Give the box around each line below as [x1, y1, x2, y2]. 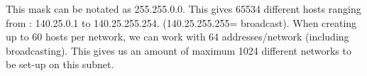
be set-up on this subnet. [6, 57, 114, 72]
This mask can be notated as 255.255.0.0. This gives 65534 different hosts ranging [6, 1, 361, 16]
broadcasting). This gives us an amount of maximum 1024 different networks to [6, 43, 351, 58]
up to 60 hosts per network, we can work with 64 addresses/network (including [6, 29, 349, 44]
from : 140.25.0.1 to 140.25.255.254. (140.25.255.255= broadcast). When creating [6, 15, 357, 30]
